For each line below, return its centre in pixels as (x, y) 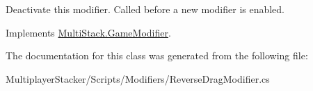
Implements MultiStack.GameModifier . (88, 32)
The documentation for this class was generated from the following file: (157, 55)
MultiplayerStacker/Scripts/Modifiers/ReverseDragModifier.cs (138, 78)
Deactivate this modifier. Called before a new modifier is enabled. (145, 9)
